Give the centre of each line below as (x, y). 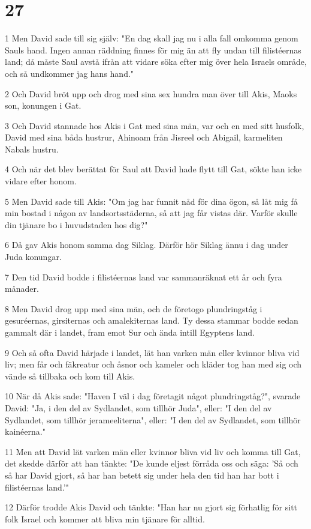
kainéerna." (25, 431)
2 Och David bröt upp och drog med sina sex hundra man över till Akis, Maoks (151, 93)
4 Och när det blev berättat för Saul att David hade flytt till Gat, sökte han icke (153, 169)
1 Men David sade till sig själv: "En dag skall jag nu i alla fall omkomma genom (152, 38)
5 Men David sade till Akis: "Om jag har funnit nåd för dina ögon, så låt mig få (151, 201)
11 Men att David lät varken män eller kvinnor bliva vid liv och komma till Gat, (153, 451)
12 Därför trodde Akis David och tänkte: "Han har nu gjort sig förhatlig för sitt (151, 507)
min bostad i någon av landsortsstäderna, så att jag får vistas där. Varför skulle (151, 213)
